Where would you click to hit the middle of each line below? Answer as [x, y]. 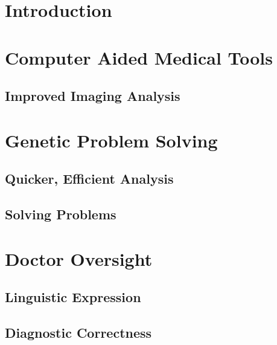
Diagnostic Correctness [78, 333]
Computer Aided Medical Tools [139, 57]
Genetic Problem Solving [111, 140]
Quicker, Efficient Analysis [89, 179]
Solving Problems [61, 214]
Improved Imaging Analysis [93, 96]
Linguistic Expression [73, 297]
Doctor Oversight [79, 258]
